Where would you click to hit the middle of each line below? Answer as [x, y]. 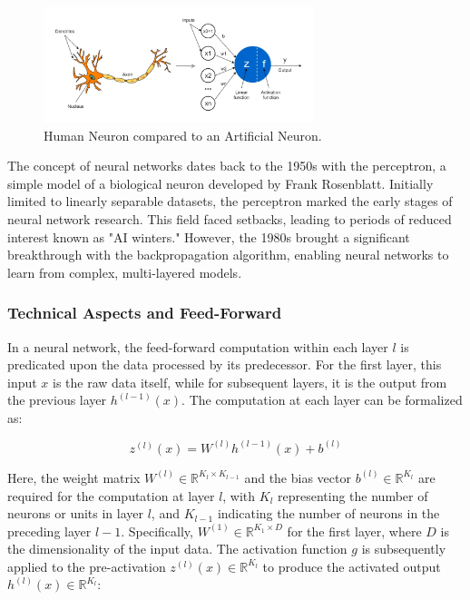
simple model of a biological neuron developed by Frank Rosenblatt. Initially [220, 183]
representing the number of [353, 495]
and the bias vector [298, 477]
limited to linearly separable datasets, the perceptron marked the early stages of [230, 201]
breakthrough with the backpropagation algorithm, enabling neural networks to [228, 255]
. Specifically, [157, 531]
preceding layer [49, 531]
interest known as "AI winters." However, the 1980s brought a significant [209, 236]
